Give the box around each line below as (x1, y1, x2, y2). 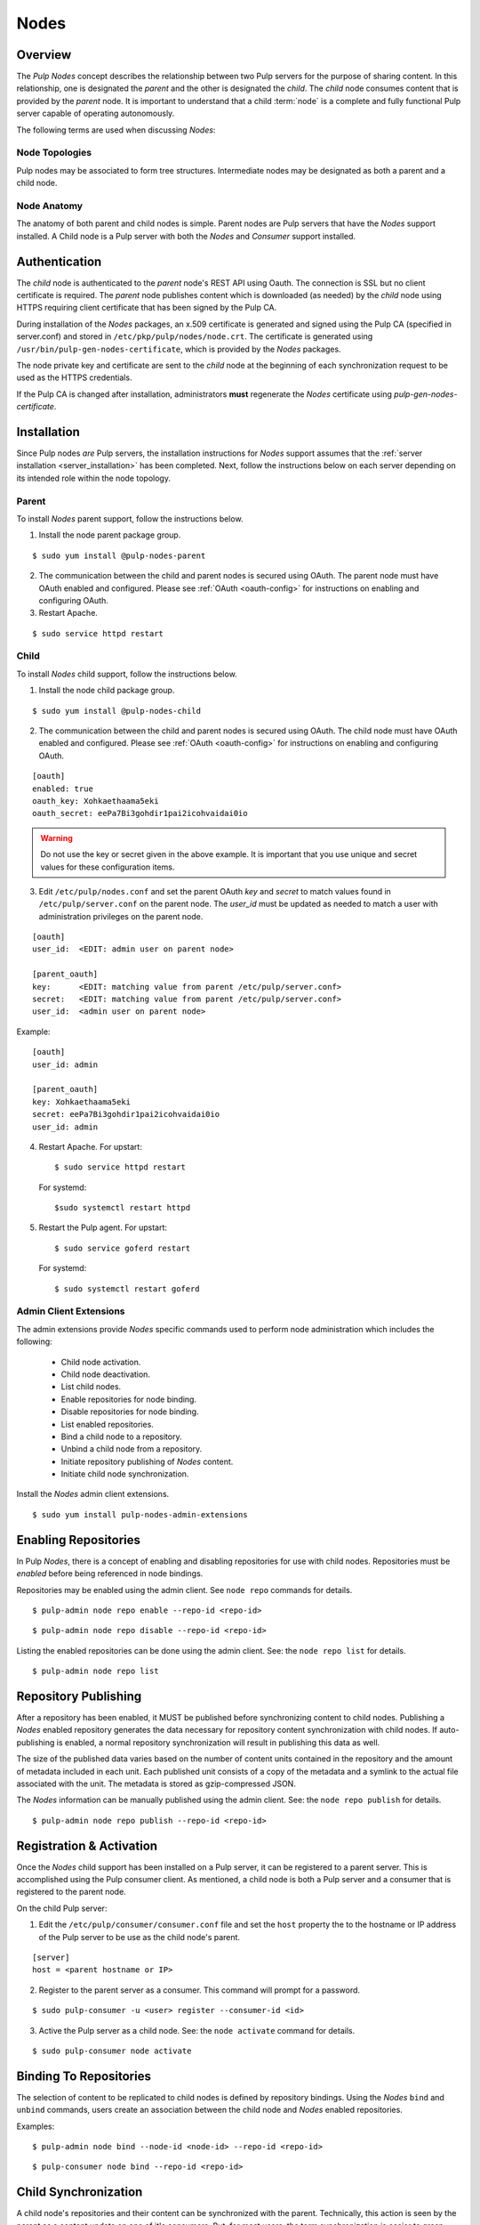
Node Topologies (16, 147, 92, 159)
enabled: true (32, 783, 93, 794)
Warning (40, 832, 73, 843)
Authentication (16, 254, 102, 269)
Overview (16, 47, 72, 62)
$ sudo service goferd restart (54, 1242, 191, 1253)
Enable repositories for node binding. (60, 1394, 197, 1404)
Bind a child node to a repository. (60, 1431, 182, 1442)
